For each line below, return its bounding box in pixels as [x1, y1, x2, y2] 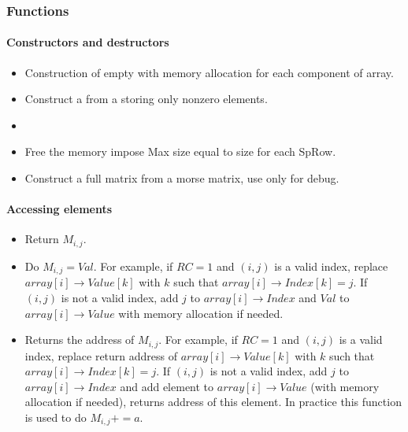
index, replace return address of [24, 347, 178, 364]
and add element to [120, 378, 214, 394]
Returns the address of [24, 331, 135, 348]
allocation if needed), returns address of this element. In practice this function [24, 393, 402, 410]
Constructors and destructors [6, 34, 169, 50]
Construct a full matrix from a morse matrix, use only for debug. [24, 170, 339, 186]
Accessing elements [6, 201, 113, 217]
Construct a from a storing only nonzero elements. [24, 90, 268, 107]
